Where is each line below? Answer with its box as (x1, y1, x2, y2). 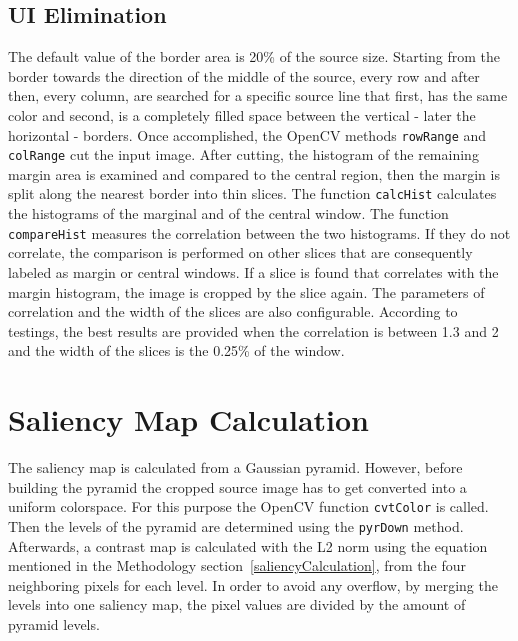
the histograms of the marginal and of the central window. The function (8, 203, 449, 224)
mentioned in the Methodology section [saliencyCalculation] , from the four (8, 555, 467, 576)
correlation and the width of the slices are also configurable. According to (8, 301, 458, 322)
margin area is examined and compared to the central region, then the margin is (8, 163, 500, 184)
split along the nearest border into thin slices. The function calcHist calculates (8, 183, 497, 204)
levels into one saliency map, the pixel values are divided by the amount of (8, 594, 466, 615)
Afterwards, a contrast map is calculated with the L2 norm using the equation (8, 535, 488, 556)
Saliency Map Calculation (8, 399, 370, 440)
